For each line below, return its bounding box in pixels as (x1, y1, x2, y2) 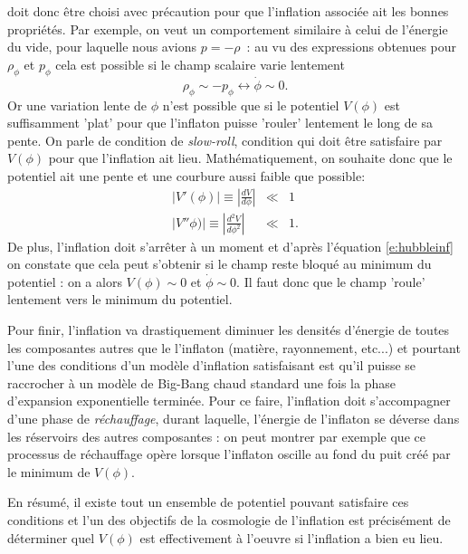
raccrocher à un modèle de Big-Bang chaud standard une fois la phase (7, 373, 396, 392)
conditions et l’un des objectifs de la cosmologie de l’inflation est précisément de (7, 510, 451, 529)
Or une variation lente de (7, 95, 148, 114)
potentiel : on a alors (7, 272, 122, 291)
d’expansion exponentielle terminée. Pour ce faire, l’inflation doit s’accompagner (7, 391, 451, 410)
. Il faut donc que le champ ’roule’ (236, 272, 425, 291)
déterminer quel (7, 528, 95, 547)
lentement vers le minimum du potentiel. (7, 290, 233, 309)
